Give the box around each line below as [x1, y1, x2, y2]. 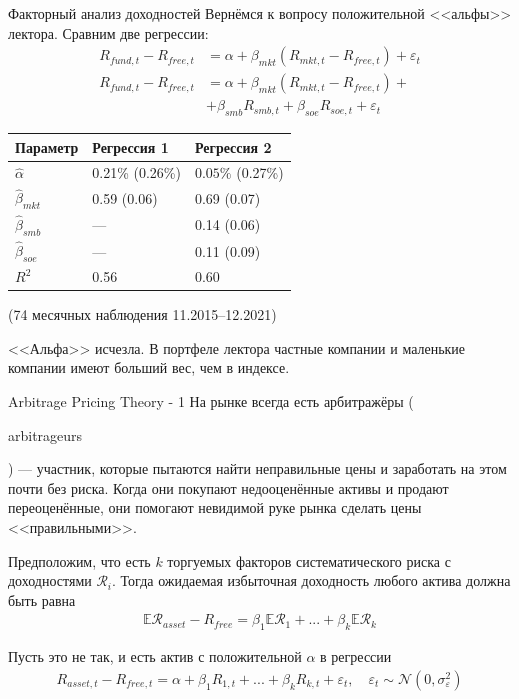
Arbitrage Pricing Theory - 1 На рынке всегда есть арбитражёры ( [8, 390, 414, 411]
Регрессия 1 [92, 136, 169, 157]
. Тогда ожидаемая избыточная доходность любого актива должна [112, 570, 511, 591]
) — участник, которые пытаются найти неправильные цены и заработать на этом [8, 458, 507, 479]
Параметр [15, 136, 79, 157]
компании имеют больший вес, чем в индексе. [8, 357, 290, 378]
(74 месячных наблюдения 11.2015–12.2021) [8, 304, 277, 325]
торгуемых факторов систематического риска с [167, 550, 451, 571]
